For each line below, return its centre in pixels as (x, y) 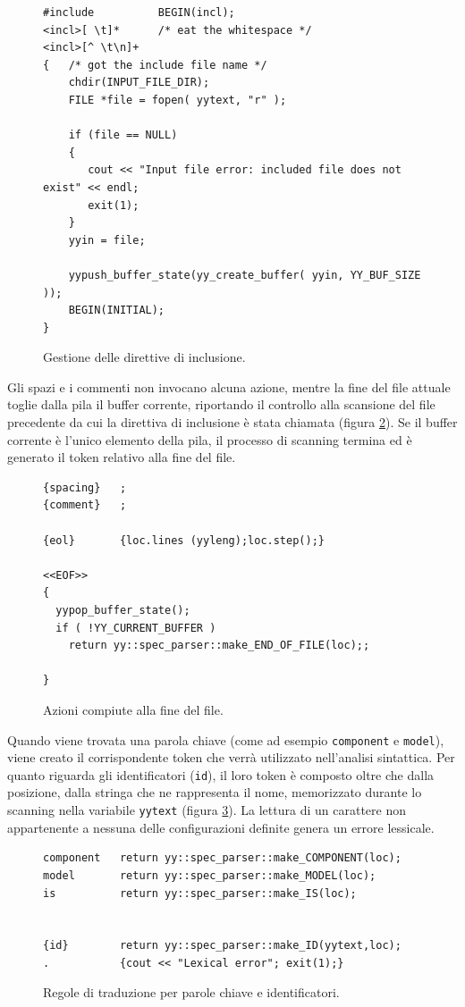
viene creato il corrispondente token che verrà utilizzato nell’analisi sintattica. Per (231, 757)
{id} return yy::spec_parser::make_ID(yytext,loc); (222, 946)
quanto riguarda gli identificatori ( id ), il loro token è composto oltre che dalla (221, 774)
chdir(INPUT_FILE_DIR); (139, 83)
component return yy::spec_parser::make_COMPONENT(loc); (222, 858)
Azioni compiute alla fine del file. (133, 709)
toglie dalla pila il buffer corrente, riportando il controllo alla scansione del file (221, 404)
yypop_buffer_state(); (123, 610)
